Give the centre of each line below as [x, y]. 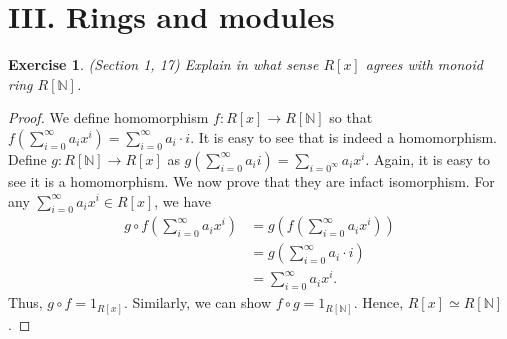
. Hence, [378, 302]
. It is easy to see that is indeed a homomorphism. [343, 136]
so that [351, 117]
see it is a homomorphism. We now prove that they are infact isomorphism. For [251, 180]
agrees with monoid [424, 64]
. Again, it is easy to [428, 158]
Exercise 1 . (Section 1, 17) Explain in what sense [163, 64]
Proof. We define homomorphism [108, 117]
